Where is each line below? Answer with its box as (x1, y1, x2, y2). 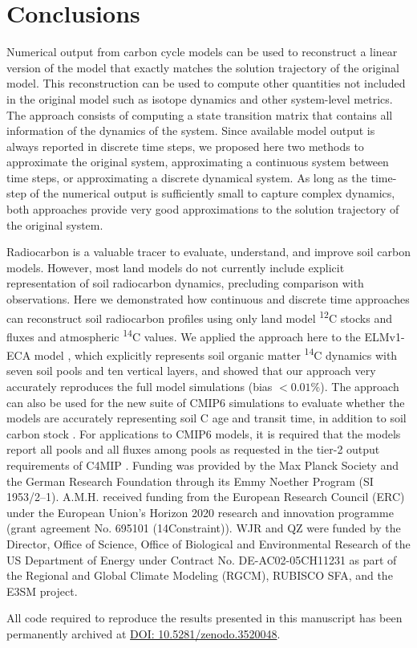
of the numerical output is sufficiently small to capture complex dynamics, (30, 185, 395, 202)
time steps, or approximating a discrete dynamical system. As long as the (6, 169, 367, 185)
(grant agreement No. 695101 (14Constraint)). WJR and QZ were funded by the (6, 520, 401, 536)
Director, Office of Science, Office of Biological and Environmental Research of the (6, 535, 411, 552)
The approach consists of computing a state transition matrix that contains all (6, 106, 393, 123)
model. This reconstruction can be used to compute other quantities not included (6, 75, 406, 92)
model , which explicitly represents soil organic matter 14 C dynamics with (34, 344, 398, 363)
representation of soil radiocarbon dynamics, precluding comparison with (6, 275, 364, 291)
